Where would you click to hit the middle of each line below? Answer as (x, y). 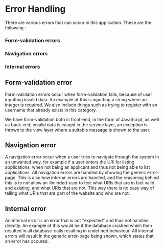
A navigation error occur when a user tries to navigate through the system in (82, 157)
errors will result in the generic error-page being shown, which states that (80, 236)
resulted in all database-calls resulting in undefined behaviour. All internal (79, 231)
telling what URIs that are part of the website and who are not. (68, 193)
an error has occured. (27, 241)
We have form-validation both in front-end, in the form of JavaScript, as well (82, 119)
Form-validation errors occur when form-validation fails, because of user (79, 94)
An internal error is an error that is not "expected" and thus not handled (77, 221)
